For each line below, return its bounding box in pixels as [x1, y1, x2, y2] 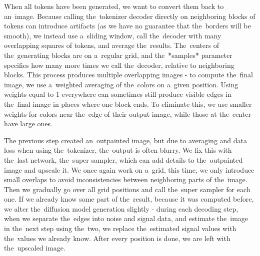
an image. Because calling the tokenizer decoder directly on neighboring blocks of [4, 10, 255, 21]
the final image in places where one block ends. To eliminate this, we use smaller [4, 98, 252, 109]
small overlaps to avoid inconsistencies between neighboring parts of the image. [4, 174, 247, 185]
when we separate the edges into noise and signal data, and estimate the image [4, 213, 248, 224]
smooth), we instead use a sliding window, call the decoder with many [4, 30, 221, 40]
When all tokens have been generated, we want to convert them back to [4, 1, 224, 11]
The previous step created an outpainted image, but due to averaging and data [4, 135, 247, 145]
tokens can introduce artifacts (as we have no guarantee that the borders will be [4, 20, 251, 31]
